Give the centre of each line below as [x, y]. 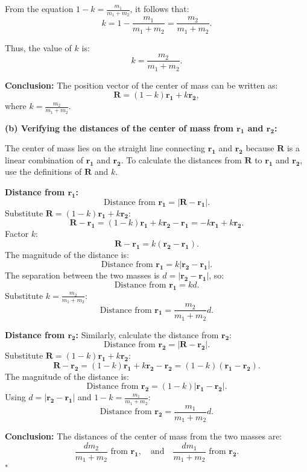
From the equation [39, 8]
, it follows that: [160, 8]
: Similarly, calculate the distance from [147, 334]
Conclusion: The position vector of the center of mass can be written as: [141, 85]
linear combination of [44, 159]
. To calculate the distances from [181, 159]
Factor [17, 234]
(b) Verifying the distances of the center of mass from [119, 127]
